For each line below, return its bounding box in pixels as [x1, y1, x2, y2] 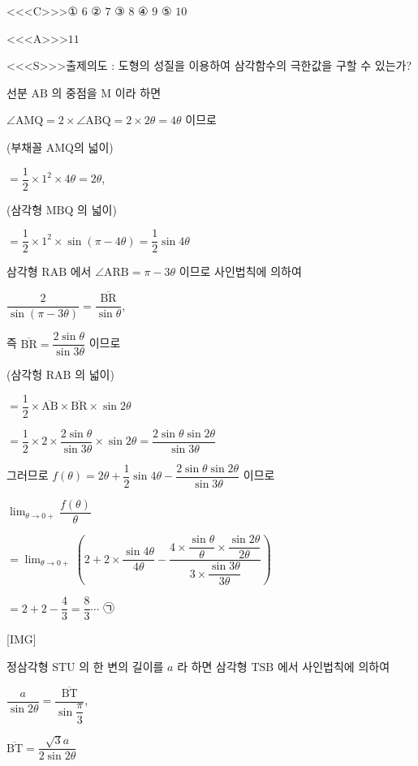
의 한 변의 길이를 [79, 657, 164, 674]
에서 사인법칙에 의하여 [277, 657, 390, 674]
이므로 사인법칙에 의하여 [179, 263, 302, 280]
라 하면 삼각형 [177, 657, 248, 674]
